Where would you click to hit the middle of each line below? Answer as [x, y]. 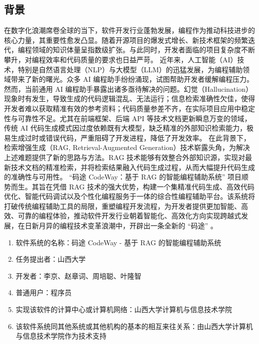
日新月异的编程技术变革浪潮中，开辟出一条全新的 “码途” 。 [121, 226]
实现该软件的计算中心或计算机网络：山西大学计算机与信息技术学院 [124, 309]
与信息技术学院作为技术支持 [61, 336]
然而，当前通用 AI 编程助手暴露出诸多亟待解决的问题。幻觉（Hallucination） [128, 88]
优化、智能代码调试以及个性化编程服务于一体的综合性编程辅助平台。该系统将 [129, 196]
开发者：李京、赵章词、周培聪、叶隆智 [78, 275]
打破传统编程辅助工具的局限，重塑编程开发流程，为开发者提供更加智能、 [123, 206]
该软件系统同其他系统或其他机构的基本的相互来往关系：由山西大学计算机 [134, 326]
